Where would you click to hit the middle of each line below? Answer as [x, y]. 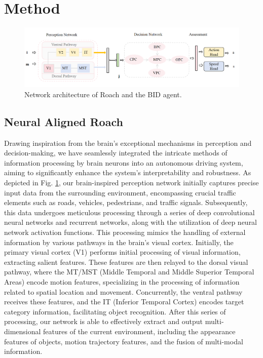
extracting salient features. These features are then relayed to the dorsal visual [126, 262]
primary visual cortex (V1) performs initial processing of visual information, [122, 252]
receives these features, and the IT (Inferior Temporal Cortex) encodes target [124, 302]
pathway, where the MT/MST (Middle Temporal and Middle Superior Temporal [129, 272]
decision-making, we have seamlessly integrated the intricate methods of [116, 153]
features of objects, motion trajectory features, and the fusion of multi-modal [124, 341]
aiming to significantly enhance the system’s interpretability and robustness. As [128, 172]
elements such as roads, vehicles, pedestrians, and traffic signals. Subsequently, [126, 202]
